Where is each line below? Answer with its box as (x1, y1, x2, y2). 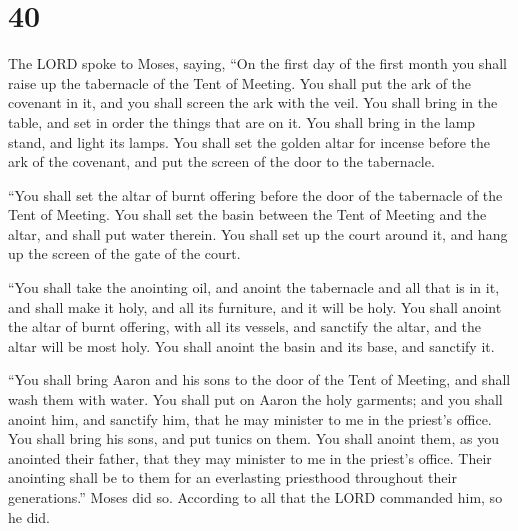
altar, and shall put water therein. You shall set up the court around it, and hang (8, 223, 508, 244)
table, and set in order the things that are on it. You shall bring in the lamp (8, 111, 476, 132)
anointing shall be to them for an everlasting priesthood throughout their (8, 467, 457, 488)
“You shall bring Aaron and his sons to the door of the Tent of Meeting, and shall (8, 369, 511, 390)
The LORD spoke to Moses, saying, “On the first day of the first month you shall (8, 53, 507, 74)
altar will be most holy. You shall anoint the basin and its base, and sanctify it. (8, 335, 495, 356)
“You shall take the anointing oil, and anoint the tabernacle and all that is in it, (8, 277, 500, 298)
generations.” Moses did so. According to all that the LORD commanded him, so (8, 487, 503, 507)
